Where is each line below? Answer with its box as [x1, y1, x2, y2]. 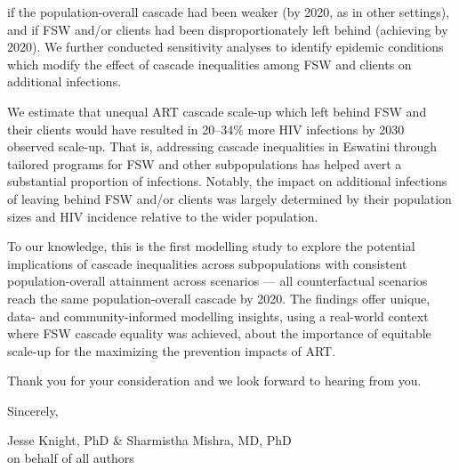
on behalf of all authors [7, 449, 134, 467]
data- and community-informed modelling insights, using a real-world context [7, 306, 429, 325]
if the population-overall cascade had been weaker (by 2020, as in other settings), [7, 3, 450, 20]
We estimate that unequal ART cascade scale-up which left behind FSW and [7, 101, 427, 120]
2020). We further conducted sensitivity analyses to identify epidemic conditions [7, 37, 444, 56]
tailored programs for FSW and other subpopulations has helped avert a [7, 154, 402, 173]
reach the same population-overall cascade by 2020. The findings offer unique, [7, 288, 431, 307]
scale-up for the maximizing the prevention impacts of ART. [7, 341, 336, 360]
